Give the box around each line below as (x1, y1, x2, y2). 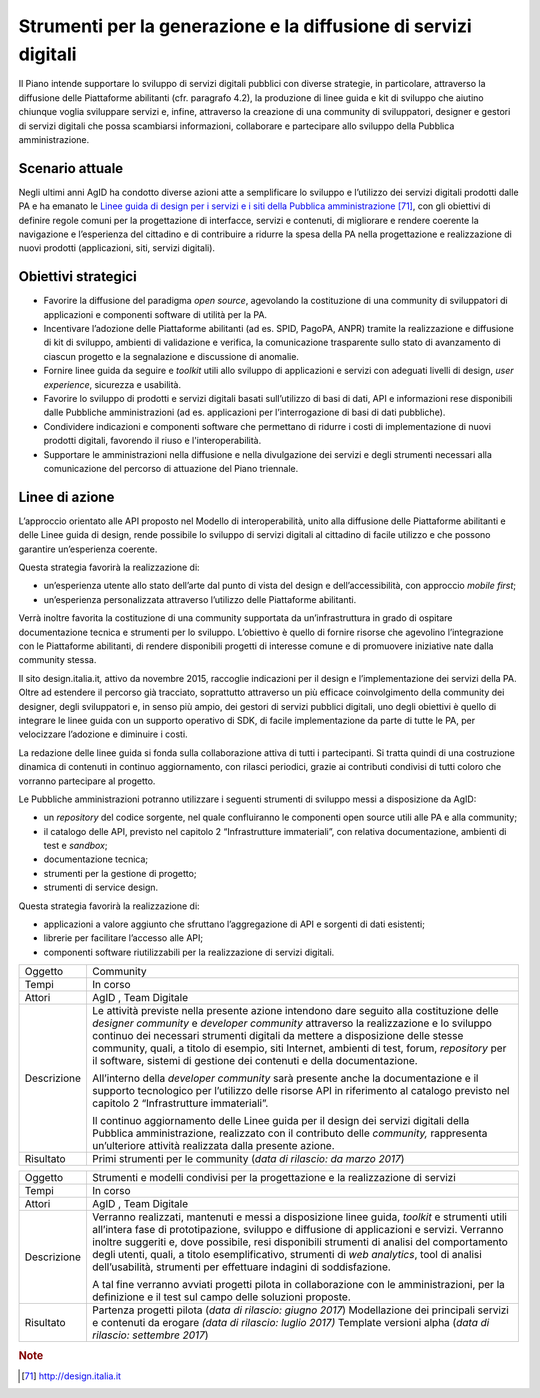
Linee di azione (18, 488, 115, 505)
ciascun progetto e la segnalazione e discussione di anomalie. (43, 350, 300, 362)
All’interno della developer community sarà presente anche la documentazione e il (91, 1071, 479, 1085)
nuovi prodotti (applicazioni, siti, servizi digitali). (18, 242, 215, 254)
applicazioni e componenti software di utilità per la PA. (43, 308, 268, 320)
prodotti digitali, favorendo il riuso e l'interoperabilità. (43, 435, 262, 447)
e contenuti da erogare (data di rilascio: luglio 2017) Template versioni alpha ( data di (91, 1316, 490, 1330)
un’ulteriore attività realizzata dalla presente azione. (91, 1139, 335, 1153)
